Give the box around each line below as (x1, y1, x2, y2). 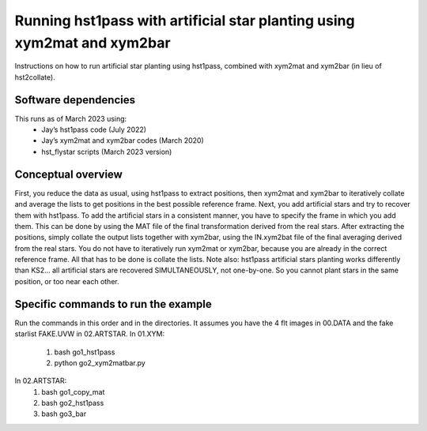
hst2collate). (14, 72, 55, 82)
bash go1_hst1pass (54, 347, 115, 357)
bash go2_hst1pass (41, 399, 104, 408)
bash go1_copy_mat (41, 387, 105, 396)
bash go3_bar (41, 409, 87, 418)
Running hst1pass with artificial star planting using (14, 12, 355, 29)
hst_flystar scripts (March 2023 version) (41, 147, 172, 156)
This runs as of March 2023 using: (14, 114, 127, 123)
